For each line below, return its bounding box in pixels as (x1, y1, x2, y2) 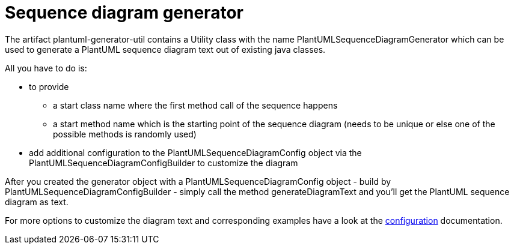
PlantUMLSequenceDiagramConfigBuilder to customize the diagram (29, 157, 298, 168)
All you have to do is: (5, 62, 87, 73)
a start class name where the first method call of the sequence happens (53, 100, 338, 110)
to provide (29, 81, 69, 92)
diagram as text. (5, 196, 69, 207)
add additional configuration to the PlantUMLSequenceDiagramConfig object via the (29, 147, 362, 158)
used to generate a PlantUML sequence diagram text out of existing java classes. (5, 44, 326, 55)
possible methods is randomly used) (53, 128, 197, 139)
